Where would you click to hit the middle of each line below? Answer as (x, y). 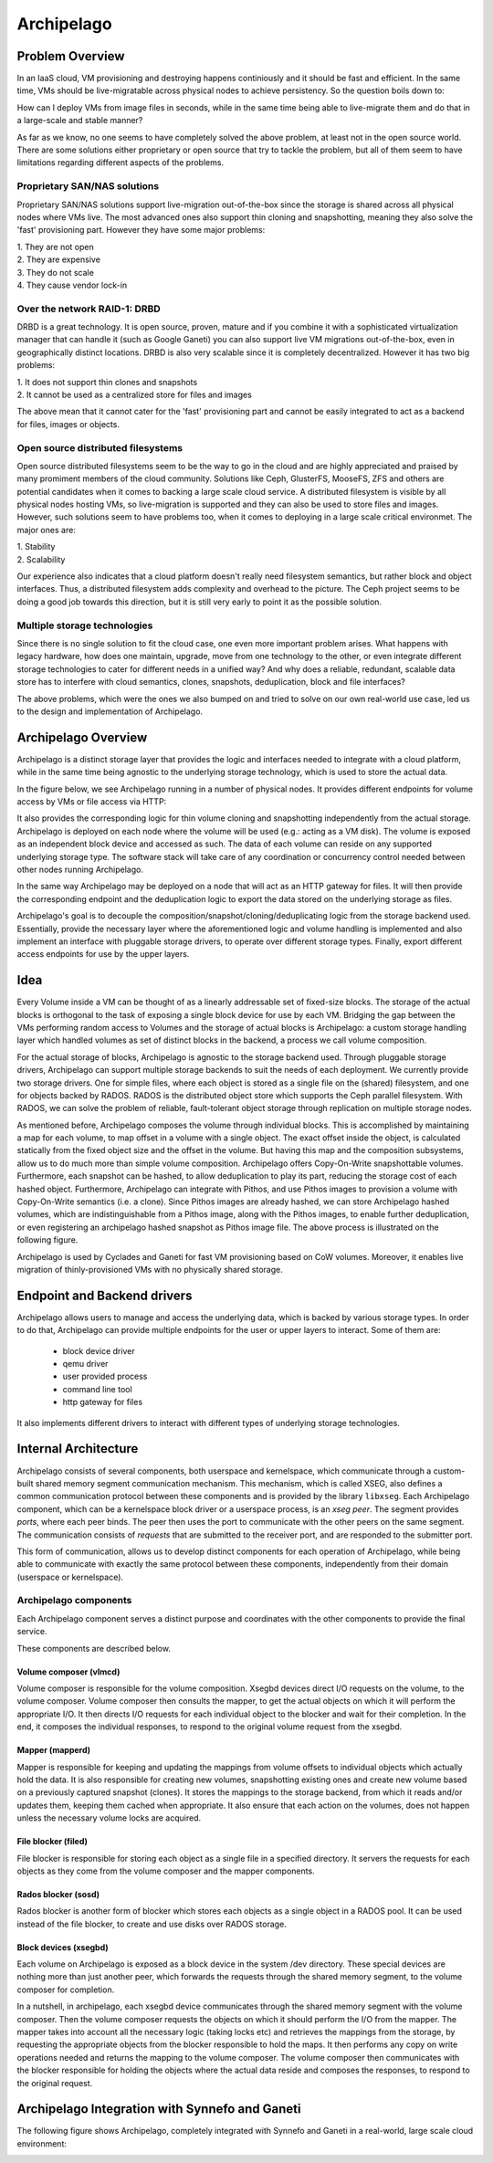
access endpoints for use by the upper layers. (103, 954)
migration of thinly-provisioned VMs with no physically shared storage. (150, 1270)
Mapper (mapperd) (54, 1750)
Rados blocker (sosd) (58, 1894)
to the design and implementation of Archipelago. (110, 711)
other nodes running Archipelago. (80, 869)
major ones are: (47, 530)
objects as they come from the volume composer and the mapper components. (166, 1871)
